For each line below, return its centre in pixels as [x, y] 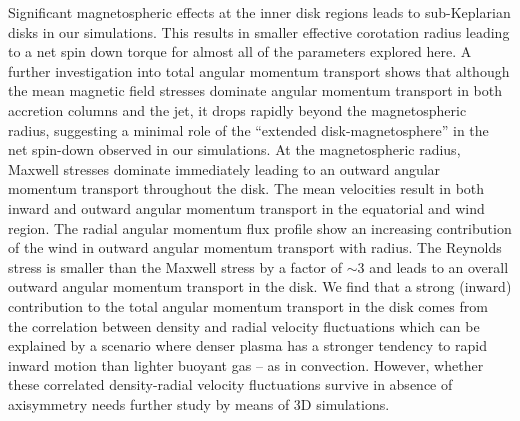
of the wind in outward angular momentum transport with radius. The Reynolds [255, 247]
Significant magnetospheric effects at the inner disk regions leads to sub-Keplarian [259, 12]
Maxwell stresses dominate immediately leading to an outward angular [224, 168]
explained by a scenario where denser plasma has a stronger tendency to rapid [247, 345]
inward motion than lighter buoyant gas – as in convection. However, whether [246, 364]
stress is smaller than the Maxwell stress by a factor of [175, 266]
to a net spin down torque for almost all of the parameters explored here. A [240, 51]
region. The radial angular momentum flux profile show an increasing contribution [260, 227]
